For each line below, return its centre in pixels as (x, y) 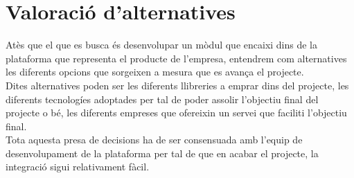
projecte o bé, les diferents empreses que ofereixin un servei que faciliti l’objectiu (176, 113)
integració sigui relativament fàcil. (78, 167)
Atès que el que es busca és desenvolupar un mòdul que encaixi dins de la (162, 45)
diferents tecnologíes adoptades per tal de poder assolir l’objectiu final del (162, 99)
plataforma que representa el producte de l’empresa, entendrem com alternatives (176, 58)
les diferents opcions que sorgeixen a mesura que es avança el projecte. (155, 72)
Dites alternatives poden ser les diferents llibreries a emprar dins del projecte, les (177, 85)
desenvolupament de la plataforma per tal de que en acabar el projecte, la (162, 153)
